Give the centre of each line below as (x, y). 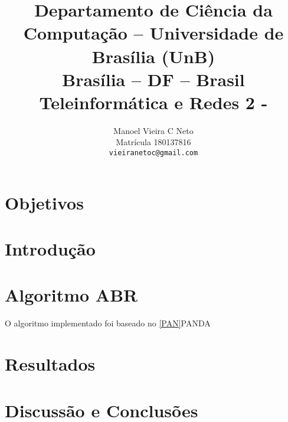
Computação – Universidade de (153, 33)
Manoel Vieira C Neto (153, 130)
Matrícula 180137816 (153, 142)
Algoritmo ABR (71, 295)
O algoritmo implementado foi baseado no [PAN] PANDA (108, 323)
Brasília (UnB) (153, 56)
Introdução (50, 249)
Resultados (50, 364)
